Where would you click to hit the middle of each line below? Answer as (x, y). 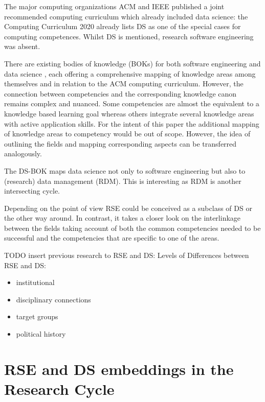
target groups (37, 316)
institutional (35, 282)
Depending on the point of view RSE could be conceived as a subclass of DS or (128, 208)
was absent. (22, 46)
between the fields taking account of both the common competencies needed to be (132, 228)
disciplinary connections (53, 299)
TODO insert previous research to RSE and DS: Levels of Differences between (127, 255)
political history (41, 334)
